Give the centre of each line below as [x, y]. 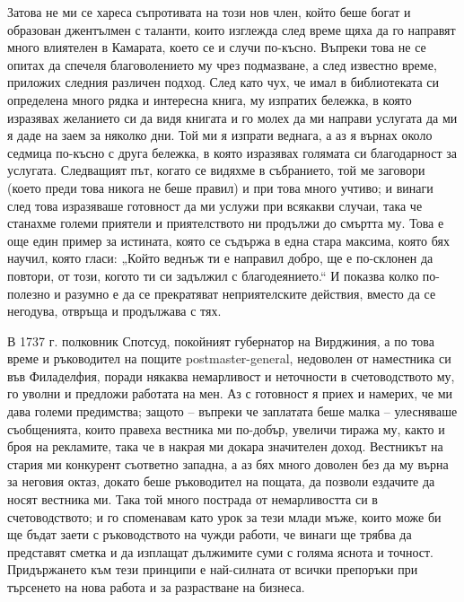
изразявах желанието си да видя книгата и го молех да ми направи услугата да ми [232, 117]
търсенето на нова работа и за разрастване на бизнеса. [156, 587]
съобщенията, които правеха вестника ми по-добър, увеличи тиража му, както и [226, 428]
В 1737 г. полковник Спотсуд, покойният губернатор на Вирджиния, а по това [221, 340]
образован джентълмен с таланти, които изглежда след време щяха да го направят [232, 29]
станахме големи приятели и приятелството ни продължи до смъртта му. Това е [226, 223]
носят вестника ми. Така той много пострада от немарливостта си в [193, 499]
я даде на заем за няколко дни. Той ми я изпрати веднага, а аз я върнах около [220, 135]
